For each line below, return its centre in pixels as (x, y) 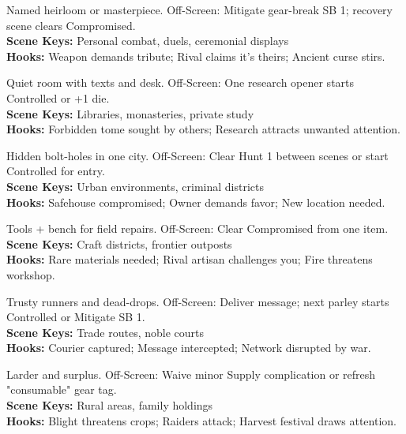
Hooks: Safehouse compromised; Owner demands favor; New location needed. (196, 202)
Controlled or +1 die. (58, 97)
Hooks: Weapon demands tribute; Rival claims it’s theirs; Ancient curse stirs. (196, 56)
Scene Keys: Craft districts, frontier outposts (119, 243)
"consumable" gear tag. (62, 389)
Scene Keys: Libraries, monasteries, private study (130, 113)
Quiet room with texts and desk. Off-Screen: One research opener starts (180, 82)
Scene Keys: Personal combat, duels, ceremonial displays (148, 41)
